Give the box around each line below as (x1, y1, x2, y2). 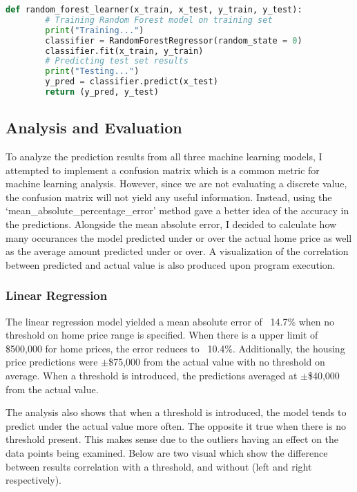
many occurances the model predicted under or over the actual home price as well (6, 230, 352, 245)
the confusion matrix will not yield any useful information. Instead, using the (6, 189, 332, 204)
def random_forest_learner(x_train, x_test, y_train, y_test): (6, 5, 302, 15)
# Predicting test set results (45, 56, 189, 66)
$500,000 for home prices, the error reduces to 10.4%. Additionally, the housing (6, 341, 345, 355)
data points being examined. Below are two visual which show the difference (6, 445, 328, 460)
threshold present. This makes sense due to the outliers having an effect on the (6, 432, 339, 446)
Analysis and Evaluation (6, 117, 182, 138)
